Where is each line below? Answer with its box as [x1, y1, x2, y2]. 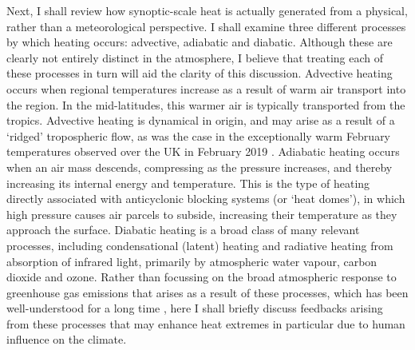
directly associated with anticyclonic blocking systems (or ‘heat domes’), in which [6, 190, 405, 207]
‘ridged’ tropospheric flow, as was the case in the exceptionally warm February [6, 127, 391, 144]
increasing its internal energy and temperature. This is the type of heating [6, 174, 370, 191]
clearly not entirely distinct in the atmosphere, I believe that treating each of [6, 49, 384, 66]
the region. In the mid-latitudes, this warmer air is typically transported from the [6, 96, 405, 113]
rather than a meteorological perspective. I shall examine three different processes [6, 18, 406, 34]
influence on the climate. [6, 331, 127, 348]
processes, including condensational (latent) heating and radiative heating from [6, 237, 393, 253]
